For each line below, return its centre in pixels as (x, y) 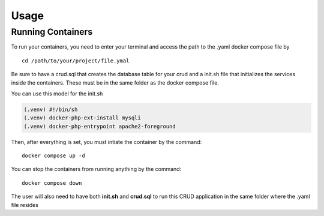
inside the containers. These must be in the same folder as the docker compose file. (115, 82)
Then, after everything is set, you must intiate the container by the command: (106, 142)
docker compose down (52, 183)
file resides (25, 205)
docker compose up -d (53, 156)
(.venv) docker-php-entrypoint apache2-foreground (100, 126)
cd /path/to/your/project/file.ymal (76, 61)
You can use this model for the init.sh (57, 94)
